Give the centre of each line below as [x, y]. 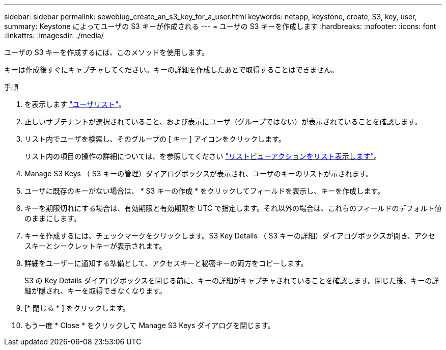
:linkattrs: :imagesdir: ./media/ [54, 35]
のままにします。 [53, 218]
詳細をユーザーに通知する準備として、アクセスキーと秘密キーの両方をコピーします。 [166, 263]
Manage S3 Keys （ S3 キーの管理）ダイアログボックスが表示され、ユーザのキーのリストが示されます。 [199, 173]
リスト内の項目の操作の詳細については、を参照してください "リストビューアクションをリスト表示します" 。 [203, 156]
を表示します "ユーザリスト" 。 [75, 104]
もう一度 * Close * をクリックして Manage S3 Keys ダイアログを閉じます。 [150, 325]
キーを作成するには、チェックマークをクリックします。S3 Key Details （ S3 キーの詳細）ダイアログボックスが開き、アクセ [230, 236]
